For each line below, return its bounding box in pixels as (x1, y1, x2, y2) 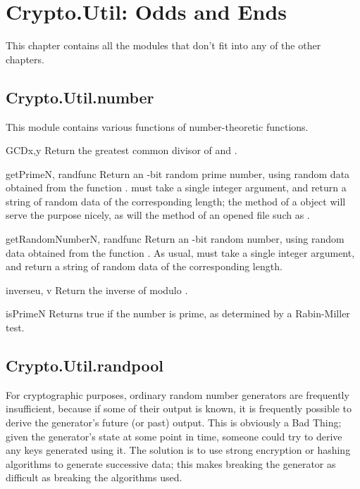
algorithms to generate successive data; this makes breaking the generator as (6, 456, 336, 471)
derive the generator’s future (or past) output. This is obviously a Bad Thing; (6, 415, 342, 430)
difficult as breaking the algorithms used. (6, 470, 182, 485)
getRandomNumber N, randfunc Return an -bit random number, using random (6, 231, 345, 246)
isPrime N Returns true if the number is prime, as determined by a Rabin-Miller (6, 306, 350, 321)
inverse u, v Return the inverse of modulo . (6, 282, 188, 297)
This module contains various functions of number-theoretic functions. (6, 119, 309, 134)
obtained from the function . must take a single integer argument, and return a (6, 180, 347, 195)
